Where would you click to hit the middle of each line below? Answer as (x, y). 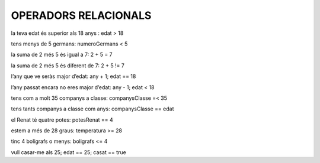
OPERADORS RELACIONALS (81, 15)
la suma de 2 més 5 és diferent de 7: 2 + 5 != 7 (68, 66)
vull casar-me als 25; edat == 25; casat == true (69, 152)
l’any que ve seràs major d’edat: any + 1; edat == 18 (73, 76)
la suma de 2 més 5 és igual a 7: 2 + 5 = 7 (62, 55)
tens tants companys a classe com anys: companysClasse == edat (92, 109)
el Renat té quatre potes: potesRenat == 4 (62, 120)
